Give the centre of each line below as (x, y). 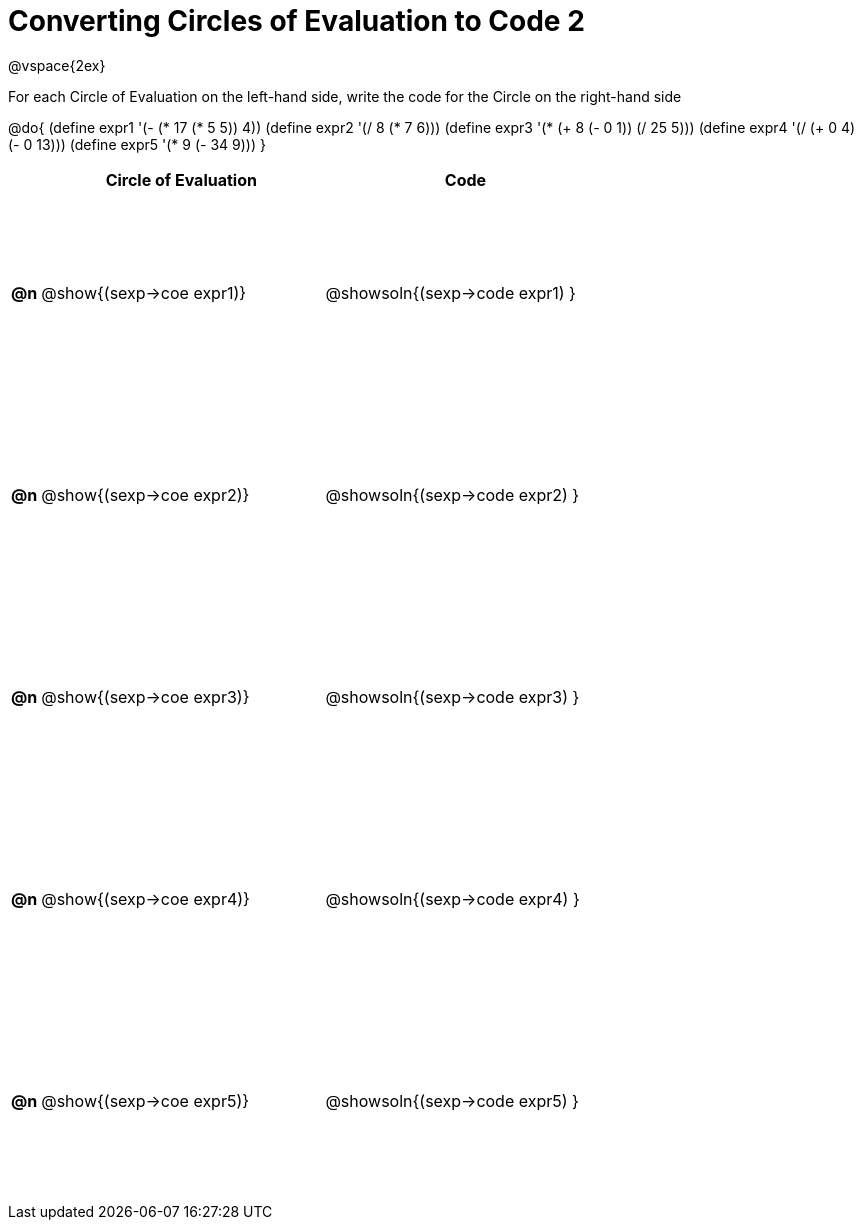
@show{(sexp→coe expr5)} (145, 1100)
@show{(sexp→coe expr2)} (145, 494)
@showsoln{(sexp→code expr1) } (450, 292)
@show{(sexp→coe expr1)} (144, 292)
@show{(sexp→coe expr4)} (145, 898)
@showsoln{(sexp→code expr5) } (452, 1100)
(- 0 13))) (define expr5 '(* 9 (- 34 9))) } (137, 144)
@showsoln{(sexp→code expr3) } (452, 696)
